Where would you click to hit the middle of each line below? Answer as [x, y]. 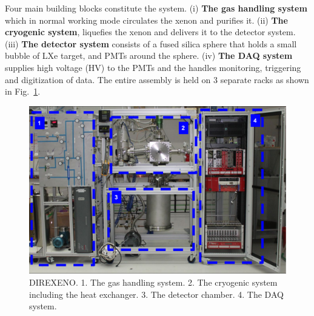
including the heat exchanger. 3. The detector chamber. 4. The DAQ [156, 294]
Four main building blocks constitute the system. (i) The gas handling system [156, 8]
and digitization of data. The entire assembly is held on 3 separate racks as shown [157, 79]
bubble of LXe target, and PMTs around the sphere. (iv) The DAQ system [149, 55]
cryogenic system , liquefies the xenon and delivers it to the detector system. [150, 32]
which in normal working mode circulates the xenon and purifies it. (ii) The [146, 20]
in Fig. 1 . [23, 91]
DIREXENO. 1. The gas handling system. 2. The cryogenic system [153, 282]
